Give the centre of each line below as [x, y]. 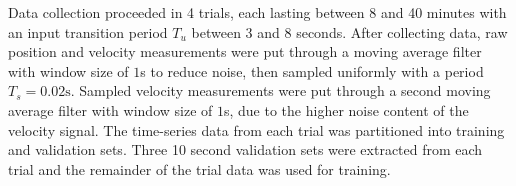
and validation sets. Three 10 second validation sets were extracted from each [245, 149]
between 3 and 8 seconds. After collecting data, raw [349, 31]
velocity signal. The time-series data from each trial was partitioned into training [256, 129]
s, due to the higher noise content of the [346, 109]
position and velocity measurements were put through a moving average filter [245, 51]
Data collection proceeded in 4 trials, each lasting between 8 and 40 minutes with [257, 12]
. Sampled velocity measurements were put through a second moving [280, 90]
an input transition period [88, 31]
